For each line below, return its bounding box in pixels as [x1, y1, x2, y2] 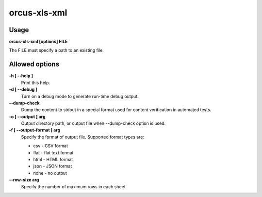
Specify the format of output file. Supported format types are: [21, 134, 145, 140]
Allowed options [9, 60, 60, 68]
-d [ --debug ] [9, 86, 37, 92]
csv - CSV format [33, 143, 68, 149]
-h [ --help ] [9, 73, 33, 79]
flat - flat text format [33, 149, 74, 155]
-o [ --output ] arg [9, 114, 46, 119]
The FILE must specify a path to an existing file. [9, 48, 104, 53]
